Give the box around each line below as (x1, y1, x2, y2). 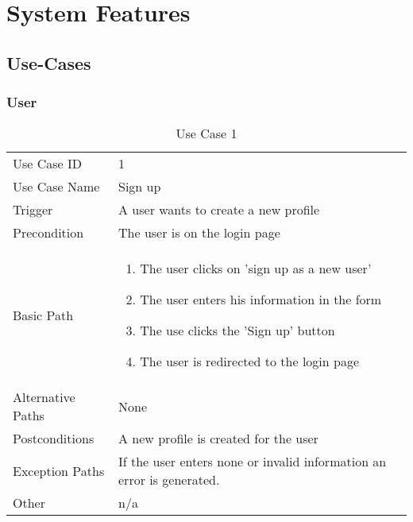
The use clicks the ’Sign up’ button (140, 321, 335, 340)
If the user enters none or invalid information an (118, 452, 387, 471)
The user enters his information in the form (140, 290, 382, 309)
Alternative (13, 388, 75, 407)
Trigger (13, 200, 53, 219)
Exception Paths (13, 461, 105, 480)
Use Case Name (13, 177, 100, 196)
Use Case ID (13, 154, 83, 173)
